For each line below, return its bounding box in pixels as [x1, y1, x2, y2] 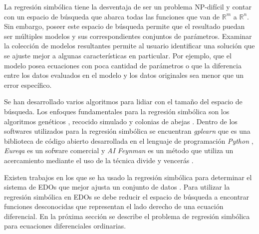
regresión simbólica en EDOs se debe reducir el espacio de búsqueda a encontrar [4, 191, 250, 202]
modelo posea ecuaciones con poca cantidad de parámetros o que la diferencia [4, 60, 242, 70]
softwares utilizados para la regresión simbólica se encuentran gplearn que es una [4, 126, 251, 136]
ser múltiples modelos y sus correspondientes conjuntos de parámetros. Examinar [4, 30, 252, 41]
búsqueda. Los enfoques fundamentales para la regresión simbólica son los [4, 106, 230, 116]
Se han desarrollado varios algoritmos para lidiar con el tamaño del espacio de [4, 96, 243, 107]
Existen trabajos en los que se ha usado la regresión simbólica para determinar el [4, 172, 252, 182]
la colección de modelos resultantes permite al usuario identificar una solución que [4, 40, 255, 51]
